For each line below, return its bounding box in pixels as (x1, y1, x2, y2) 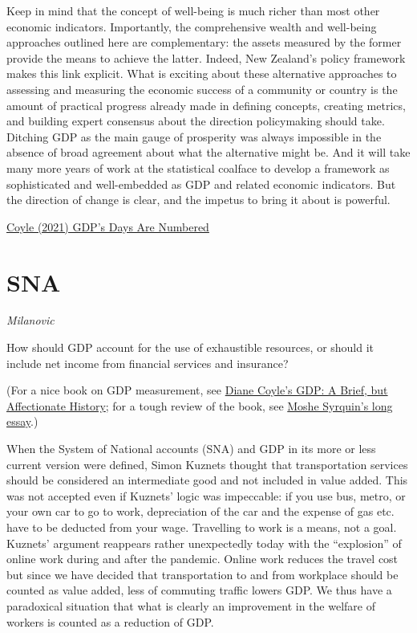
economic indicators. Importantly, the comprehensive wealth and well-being (6, 18, 377, 35)
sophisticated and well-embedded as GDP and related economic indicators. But (6, 175, 396, 192)
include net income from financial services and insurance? (6, 354, 289, 371)
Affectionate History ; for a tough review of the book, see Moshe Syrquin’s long (6, 397, 393, 414)
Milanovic (6, 312, 55, 329)
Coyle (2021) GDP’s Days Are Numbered (6, 218, 209, 235)
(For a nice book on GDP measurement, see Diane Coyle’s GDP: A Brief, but (6, 382, 388, 398)
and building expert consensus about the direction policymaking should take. (6, 112, 385, 129)
